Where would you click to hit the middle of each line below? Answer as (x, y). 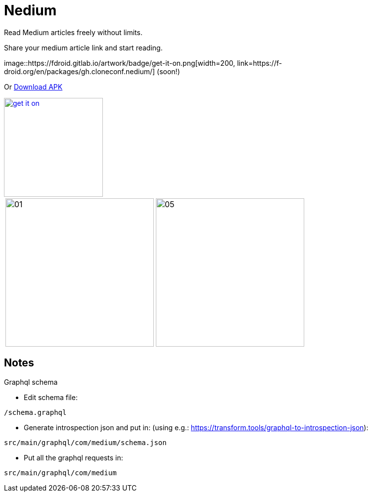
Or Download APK (33, 87)
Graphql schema (31, 382)
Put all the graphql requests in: (73, 457)
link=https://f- (259, 63)
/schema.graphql (35, 412)
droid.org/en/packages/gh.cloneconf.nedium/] (80, 71)
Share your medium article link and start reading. (83, 47)
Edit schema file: (51, 397)
